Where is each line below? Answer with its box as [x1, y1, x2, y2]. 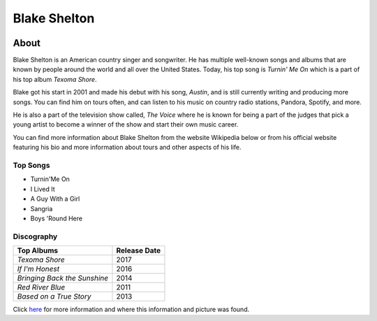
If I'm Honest [17, 264, 59, 274]
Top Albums [17, 245, 59, 255]
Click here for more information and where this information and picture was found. [13, 305, 250, 314]
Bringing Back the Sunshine [17, 273, 108, 283]
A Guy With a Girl [30, 194, 80, 203]
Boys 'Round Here [30, 214, 83, 222]
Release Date [116, 245, 161, 255]
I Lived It [30, 185, 55, 193]
